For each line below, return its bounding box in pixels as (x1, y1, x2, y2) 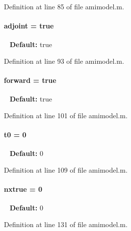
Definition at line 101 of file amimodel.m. (4, 110, 128, 120)
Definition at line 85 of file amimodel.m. (4, 1, 124, 11)
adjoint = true (4, 21, 54, 31)
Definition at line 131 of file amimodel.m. (4, 219, 128, 229)
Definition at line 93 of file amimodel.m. (4, 55, 124, 66)
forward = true (4, 75, 56, 85)
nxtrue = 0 (4, 184, 42, 194)
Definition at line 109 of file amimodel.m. (4, 164, 128, 175)
